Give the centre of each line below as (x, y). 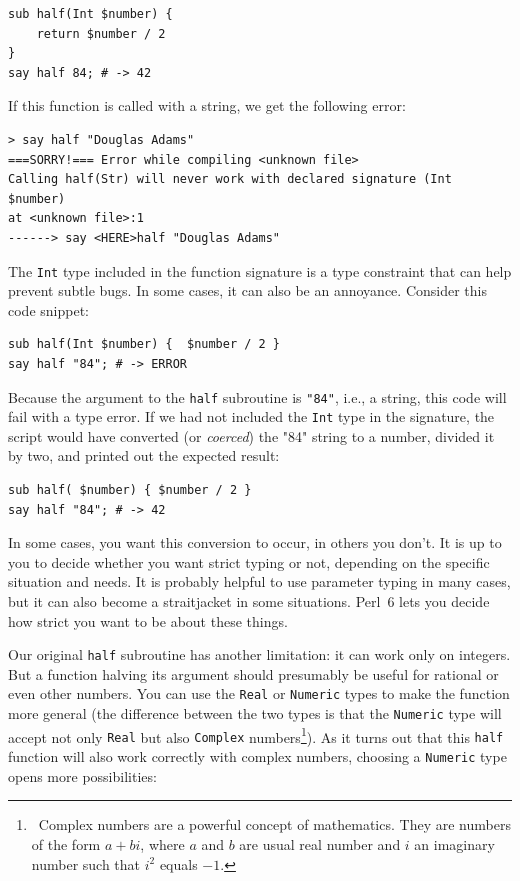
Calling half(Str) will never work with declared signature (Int (230, 179)
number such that (86, 863)
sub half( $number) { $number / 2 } (130, 490)
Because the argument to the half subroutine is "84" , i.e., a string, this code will (257, 396)
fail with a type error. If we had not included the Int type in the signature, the (251, 416)
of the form (66, 843)
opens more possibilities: (82, 775)
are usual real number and (320, 843)
